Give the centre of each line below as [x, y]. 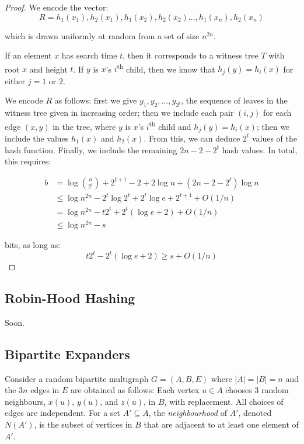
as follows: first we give [96, 100]
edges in [45, 390]
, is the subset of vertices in [83, 424]
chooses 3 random [257, 390]
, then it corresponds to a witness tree [191, 55]
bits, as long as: [33, 244]
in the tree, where [84, 126]
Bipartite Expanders [67, 354]
